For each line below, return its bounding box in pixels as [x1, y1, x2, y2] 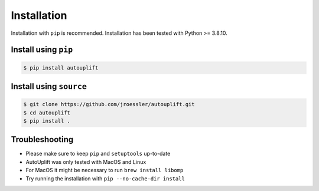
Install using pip [11, 45, 73, 55]
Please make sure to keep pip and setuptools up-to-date [25, 150, 171, 157]
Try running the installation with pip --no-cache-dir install [25, 174, 185, 182]
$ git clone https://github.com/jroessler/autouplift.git [23, 101, 195, 108]
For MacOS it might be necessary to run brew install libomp [25, 167, 184, 174]
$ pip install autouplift [23, 64, 99, 71]
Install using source [11, 81, 87, 91]
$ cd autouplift [23, 109, 71, 116]
